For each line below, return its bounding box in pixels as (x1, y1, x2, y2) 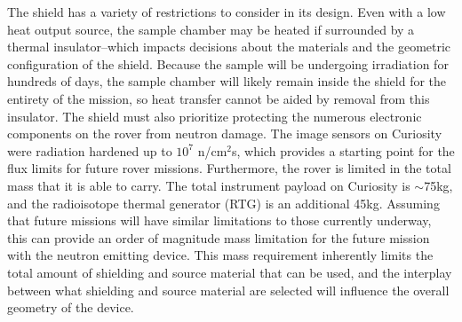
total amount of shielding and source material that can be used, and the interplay (7, 263, 452, 281)
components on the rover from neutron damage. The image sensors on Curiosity (7, 124, 442, 143)
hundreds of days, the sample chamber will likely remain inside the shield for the (7, 72, 447, 90)
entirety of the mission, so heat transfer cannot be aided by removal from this (7, 89, 430, 107)
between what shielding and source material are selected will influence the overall (7, 280, 450, 299)
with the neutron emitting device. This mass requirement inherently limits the (7, 246, 434, 264)
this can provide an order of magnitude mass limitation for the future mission (7, 228, 430, 247)
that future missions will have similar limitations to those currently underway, (7, 211, 432, 230)
